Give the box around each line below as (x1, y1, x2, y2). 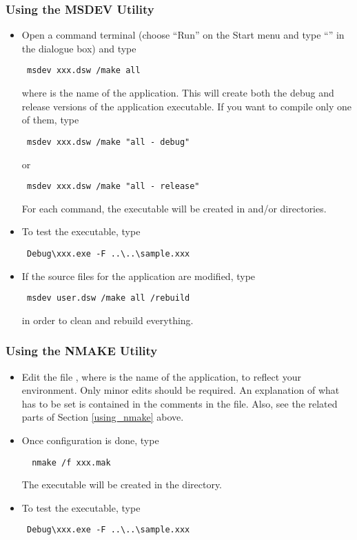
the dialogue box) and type (21, 41, 136, 55)
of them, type (21, 112, 79, 127)
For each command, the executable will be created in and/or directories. (21, 201, 327, 215)
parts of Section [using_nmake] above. (21, 410, 184, 424)
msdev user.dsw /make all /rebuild (26, 293, 190, 303)
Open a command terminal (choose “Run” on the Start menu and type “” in (21, 28, 345, 42)
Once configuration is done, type (21, 433, 159, 448)
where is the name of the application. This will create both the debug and (21, 86, 334, 100)
